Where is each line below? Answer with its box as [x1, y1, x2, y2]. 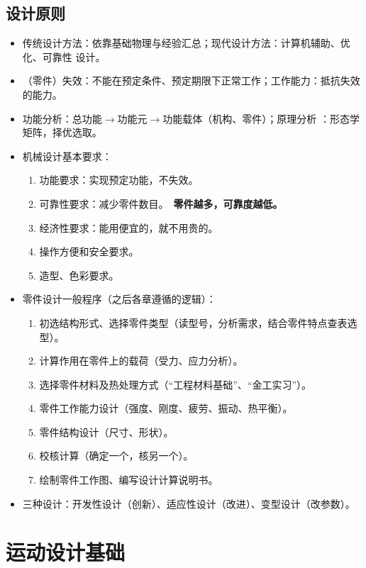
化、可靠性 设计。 [22, 49, 106, 64]
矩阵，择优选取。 [22, 125, 102, 140]
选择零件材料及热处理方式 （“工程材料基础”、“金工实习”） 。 [39, 377, 312, 391]
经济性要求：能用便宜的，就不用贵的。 [39, 220, 218, 235]
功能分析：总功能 [22, 111, 102, 126]
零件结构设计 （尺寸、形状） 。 [39, 424, 174, 439]
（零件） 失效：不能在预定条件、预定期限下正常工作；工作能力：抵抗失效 [22, 73, 360, 88]
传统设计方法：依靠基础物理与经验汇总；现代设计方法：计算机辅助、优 [22, 35, 350, 50]
